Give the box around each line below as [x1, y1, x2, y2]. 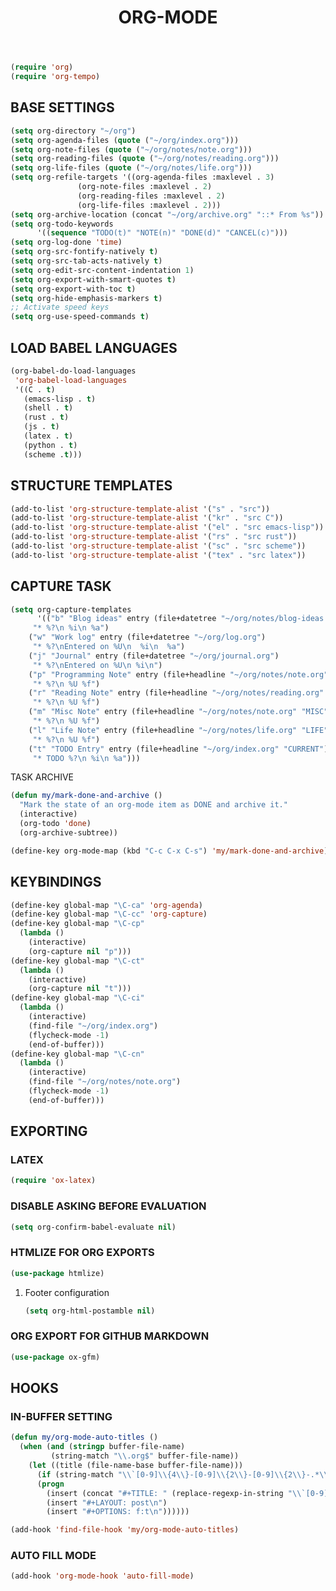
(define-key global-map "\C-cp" [10, 919, 145, 929]
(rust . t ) [23, 412, 70, 423]
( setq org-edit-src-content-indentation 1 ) [10, 265, 195, 275]
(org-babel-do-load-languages [10, 366, 137, 376]
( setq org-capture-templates [10, 604, 132, 615]
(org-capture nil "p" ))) [28, 946, 132, 956]
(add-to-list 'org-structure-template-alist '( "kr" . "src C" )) [10, 513, 284, 523]
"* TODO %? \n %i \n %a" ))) [32, 753, 141, 763]
